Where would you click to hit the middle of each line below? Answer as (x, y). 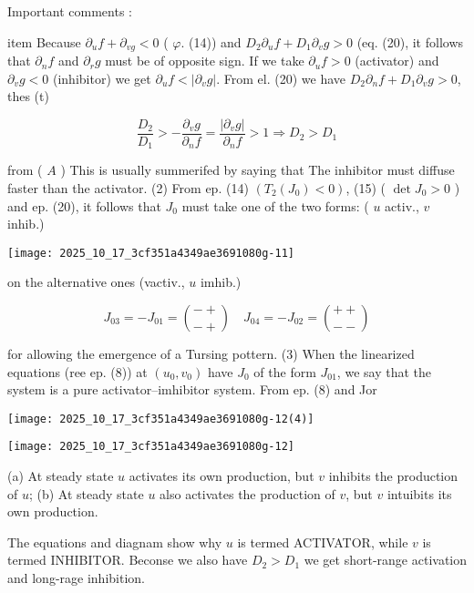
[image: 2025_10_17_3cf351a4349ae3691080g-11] (151, 253)
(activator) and (397, 61)
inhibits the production (393, 476)
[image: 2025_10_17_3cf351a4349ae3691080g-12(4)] (161, 419)
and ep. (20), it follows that (84, 205)
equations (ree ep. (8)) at (77, 371)
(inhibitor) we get (102, 78)
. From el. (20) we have (281, 78)
